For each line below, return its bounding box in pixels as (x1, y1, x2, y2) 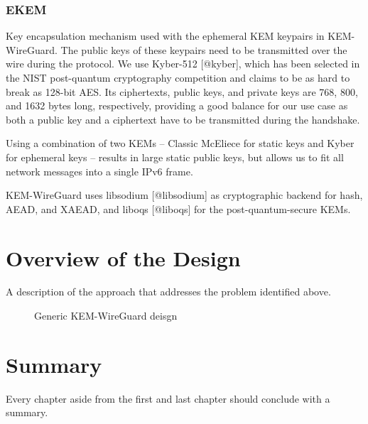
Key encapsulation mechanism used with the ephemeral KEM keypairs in (6, 28, 325, 43)
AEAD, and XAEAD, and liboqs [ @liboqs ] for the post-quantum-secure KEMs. (6, 201, 351, 216)
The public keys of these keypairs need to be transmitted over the (60, 42, 347, 57)
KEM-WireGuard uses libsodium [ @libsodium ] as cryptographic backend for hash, (6, 187, 363, 202)
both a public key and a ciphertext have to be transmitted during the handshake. (6, 112, 360, 126)
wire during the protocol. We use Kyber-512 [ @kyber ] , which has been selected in (6, 56, 360, 71)
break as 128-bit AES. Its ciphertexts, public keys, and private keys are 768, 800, (6, 84, 358, 99)
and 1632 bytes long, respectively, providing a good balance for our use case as (6, 98, 348, 113)
